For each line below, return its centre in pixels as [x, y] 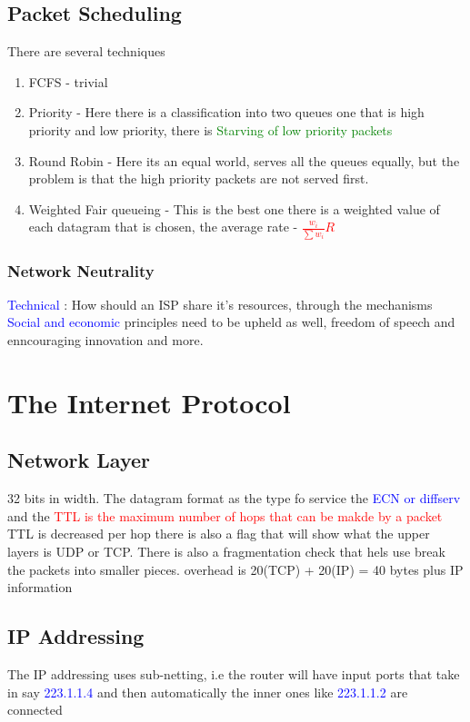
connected [35, 710]
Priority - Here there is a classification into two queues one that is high [226, 112]
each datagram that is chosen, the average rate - [163, 227]
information [40, 587]
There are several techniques [86, 51]
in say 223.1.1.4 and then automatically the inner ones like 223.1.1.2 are [208, 692]
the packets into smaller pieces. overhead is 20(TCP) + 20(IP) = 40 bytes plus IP [235, 569]
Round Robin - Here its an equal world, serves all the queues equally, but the [244, 160]
